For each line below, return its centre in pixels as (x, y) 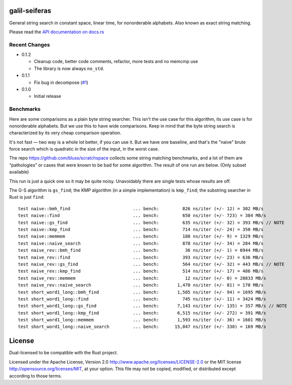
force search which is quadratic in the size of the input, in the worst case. (84, 149)
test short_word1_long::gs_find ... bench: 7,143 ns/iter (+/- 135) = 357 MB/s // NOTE (153, 306)
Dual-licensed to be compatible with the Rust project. (64, 353)
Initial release (48, 96)
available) (19, 172)
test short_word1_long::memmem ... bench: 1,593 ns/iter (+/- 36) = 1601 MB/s (142, 320)
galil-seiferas (30, 11)
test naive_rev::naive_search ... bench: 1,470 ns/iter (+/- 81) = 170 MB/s (141, 285)
